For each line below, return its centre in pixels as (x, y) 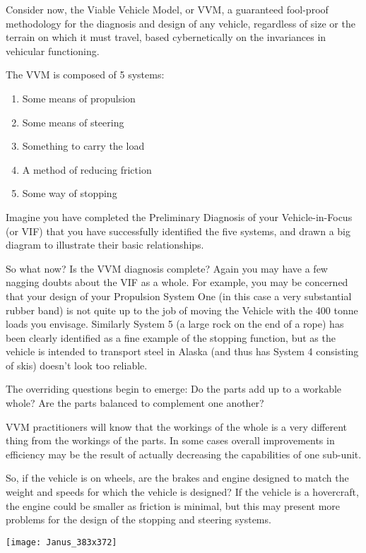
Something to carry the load (83, 146)
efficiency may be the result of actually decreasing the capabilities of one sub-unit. (184, 454)
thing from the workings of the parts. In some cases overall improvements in (170, 440)
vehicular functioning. (53, 50)
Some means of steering (73, 122)
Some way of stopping (70, 193)
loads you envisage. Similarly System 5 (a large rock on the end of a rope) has (175, 324)
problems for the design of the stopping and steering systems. (138, 519)
